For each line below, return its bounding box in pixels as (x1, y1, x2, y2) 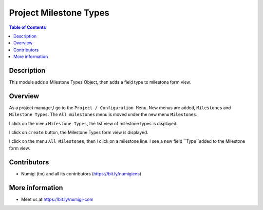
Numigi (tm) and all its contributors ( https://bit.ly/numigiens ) (21, 171, 142, 176)
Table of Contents (9, 24, 46, 30)
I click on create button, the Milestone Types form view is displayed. (9, 130, 149, 135)
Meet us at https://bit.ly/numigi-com (21, 196, 94, 202)
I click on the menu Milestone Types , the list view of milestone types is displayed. (9, 120, 178, 126)
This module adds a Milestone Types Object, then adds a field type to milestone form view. (9, 79, 191, 85)
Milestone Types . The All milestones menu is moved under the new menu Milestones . (9, 112, 198, 117)
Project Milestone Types (9, 7, 110, 18)
